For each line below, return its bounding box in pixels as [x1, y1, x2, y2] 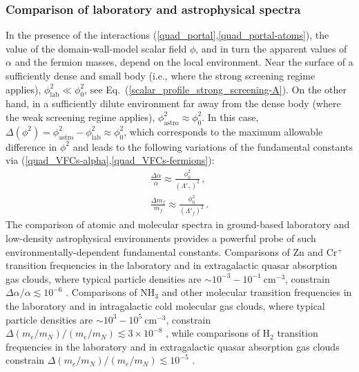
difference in [6, 139, 57, 154]
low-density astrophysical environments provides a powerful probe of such [6, 231, 316, 245]
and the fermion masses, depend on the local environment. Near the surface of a [14, 55, 353, 69]
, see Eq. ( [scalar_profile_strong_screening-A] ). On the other [84, 82, 347, 96]
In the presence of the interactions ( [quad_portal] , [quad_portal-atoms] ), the [6, 28, 329, 42]
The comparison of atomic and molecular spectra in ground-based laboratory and [6, 217, 350, 232]
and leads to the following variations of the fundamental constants [72, 139, 353, 154]
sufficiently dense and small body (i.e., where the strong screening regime [6, 68, 316, 82]
